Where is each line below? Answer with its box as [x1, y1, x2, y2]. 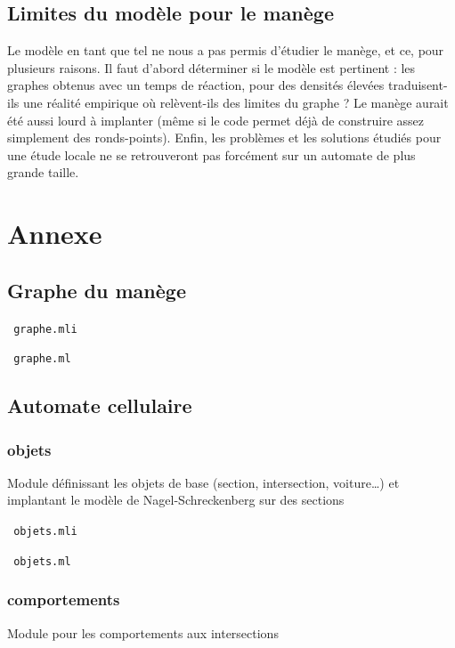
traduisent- [387, 76, 448, 94]
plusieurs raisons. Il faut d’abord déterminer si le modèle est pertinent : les [7, 58, 416, 77]
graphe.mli [13, 322, 77, 336]
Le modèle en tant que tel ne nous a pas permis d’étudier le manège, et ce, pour [7, 41, 444, 60]
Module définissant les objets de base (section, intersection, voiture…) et [7, 473, 400, 491]
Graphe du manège [7, 276, 186, 304]
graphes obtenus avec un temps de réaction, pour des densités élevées [7, 76, 385, 94]
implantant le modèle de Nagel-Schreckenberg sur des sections [7, 490, 345, 509]
